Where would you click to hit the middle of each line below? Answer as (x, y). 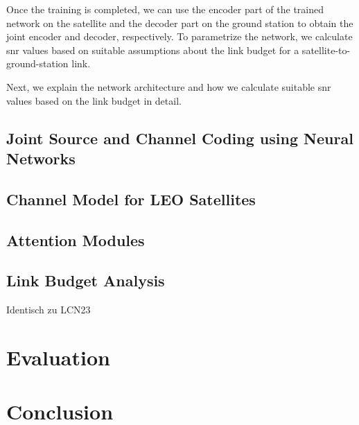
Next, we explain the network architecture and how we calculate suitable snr (169, 86)
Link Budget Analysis (86, 280)
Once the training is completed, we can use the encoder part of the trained (165, 9)
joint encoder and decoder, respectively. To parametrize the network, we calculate (179, 36)
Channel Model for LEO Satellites (131, 199)
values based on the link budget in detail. (94, 100)
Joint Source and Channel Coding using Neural (180, 138)
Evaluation (58, 357)
